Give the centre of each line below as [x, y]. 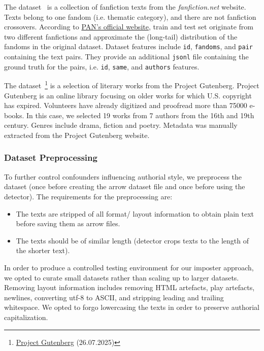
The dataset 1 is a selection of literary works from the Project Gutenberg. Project [132, 84]
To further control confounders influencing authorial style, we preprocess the [123, 176]
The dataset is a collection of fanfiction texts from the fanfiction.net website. [125, 7]
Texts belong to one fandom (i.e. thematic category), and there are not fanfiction [130, 16]
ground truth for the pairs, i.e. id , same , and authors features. [102, 66]
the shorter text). [43, 250]
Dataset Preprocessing [51, 157]
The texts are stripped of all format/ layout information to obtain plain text [135, 213]
